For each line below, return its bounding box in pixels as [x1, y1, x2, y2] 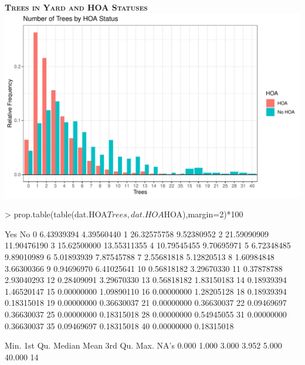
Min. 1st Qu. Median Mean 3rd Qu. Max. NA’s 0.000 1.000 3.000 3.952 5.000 [5, 339, 282, 352]
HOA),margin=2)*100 [164, 208, 243, 220]
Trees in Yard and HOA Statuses [5, 1, 148, 13]
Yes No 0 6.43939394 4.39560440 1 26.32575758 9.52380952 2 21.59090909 [5, 227, 269, 240]
